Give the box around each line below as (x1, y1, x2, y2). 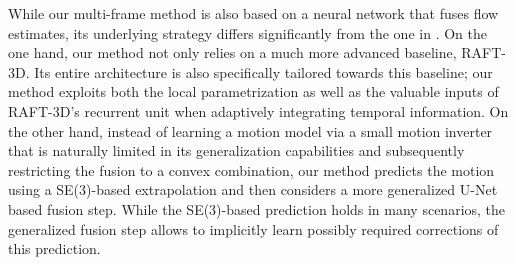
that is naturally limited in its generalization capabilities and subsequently (8, 140, 465, 161)
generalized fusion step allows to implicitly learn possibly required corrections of (8, 218, 499, 239)
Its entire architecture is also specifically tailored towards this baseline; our (34, 61, 493, 82)
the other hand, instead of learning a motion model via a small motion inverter (8, 120, 493, 141)
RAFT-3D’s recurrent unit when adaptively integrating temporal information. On (8, 100, 509, 121)
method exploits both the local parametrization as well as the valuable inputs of (8, 81, 499, 102)
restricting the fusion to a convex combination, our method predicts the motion (8, 159, 495, 180)
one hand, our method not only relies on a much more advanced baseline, (8, 42, 457, 63)
